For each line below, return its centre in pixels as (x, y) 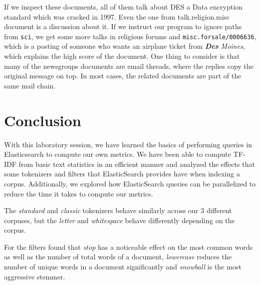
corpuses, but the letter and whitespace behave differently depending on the (119, 220)
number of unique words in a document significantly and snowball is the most (123, 267)
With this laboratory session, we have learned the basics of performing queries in (128, 144)
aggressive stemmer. (35, 276)
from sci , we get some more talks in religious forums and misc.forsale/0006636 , (130, 36)
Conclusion (43, 120)
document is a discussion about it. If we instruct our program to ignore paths (123, 26)
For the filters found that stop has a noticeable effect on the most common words (128, 247)
